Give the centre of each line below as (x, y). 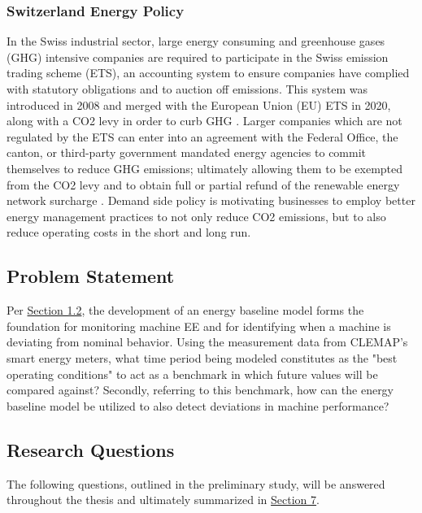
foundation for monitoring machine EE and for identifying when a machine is (199, 326)
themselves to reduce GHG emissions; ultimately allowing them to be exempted (205, 168)
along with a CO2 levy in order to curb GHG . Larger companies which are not (204, 121)
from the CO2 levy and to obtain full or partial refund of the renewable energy (203, 184)
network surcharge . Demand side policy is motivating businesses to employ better (211, 200)
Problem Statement (91, 276)
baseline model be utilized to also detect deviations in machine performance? (198, 405)
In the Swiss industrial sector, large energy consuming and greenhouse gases (196, 41)
